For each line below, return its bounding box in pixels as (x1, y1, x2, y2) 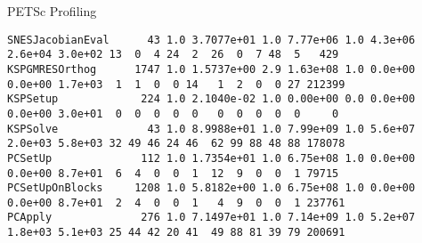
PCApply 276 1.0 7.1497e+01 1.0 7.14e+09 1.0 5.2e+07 (7, 211, 416, 224)
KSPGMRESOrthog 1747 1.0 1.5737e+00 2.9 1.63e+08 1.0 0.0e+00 (7, 62, 416, 76)
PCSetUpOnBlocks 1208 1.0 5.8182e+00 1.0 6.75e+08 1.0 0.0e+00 (7, 182, 416, 195)
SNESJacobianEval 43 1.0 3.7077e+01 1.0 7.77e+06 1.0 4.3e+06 (7, 33, 416, 46)
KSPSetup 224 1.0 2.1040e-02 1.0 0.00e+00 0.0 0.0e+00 (7, 93, 416, 106)
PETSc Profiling (7, 2, 97, 20)
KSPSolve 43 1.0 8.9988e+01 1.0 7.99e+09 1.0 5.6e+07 (7, 122, 416, 135)
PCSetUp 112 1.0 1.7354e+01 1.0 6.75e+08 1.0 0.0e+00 (7, 151, 416, 165)
